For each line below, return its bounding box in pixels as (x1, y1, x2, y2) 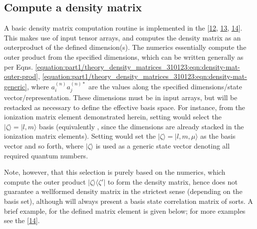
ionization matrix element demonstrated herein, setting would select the (4, 112, 222, 122)
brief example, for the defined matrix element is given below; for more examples (4, 205, 246, 216)
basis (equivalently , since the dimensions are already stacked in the (39, 121, 244, 131)
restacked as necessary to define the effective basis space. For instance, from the (4, 102, 245, 112)
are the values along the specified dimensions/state (88, 81, 242, 91)
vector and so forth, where (4, 141, 84, 151)
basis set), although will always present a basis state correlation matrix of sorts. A (4, 196, 253, 206)
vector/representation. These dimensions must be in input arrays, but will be (4, 92, 237, 103)
